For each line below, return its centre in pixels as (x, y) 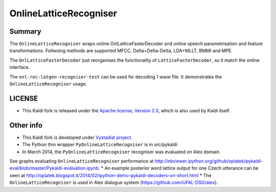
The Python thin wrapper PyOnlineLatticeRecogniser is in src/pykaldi (100, 145)
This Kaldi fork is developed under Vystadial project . (77, 137)
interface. (20, 67)
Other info (26, 125)
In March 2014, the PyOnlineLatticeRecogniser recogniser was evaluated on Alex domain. (121, 152)
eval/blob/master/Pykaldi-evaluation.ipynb (54, 168)
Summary (25, 31)
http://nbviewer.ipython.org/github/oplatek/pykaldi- (209, 161)
